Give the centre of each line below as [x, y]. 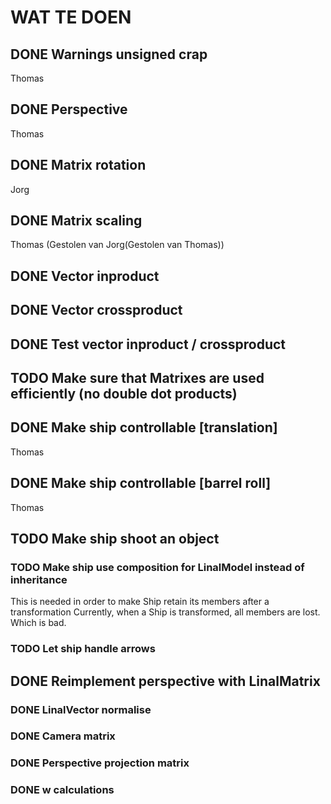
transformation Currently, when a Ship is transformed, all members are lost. [165, 612]
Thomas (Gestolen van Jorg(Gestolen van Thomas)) [117, 245]
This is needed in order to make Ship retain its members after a [140, 602]
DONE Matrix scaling [76, 221]
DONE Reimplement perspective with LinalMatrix [165, 681]
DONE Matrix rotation [78, 165]
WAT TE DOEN [71, 17]
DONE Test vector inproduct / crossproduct [148, 344]
